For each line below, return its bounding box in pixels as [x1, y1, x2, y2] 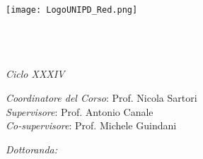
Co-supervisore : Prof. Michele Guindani [6, 118, 177, 133]
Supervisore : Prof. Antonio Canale [6, 104, 153, 119]
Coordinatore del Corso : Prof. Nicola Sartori [6, 90, 197, 105]
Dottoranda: [6, 141, 57, 156]
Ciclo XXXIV [6, 66, 65, 81]
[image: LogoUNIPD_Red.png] [6, 5, 138, 15]
